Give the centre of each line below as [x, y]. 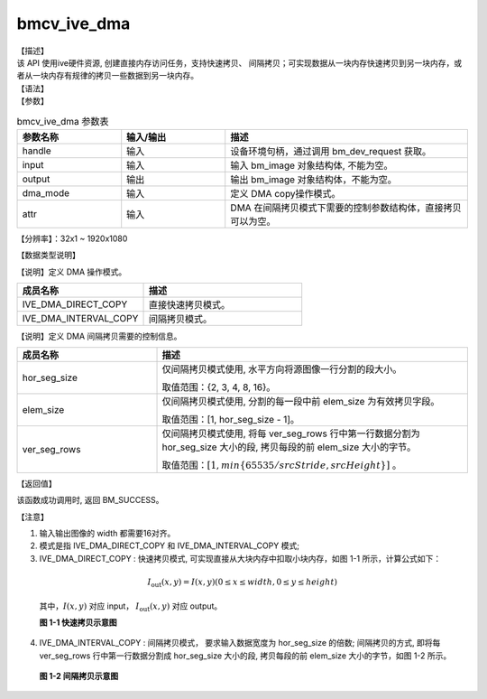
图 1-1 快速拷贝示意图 [78, 622]
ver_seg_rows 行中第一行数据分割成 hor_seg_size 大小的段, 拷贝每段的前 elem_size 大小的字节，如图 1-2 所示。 [245, 656]
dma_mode [46, 192]
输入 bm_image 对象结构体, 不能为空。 [312, 165]
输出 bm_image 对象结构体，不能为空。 [313, 179]
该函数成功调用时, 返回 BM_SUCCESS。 [90, 500]
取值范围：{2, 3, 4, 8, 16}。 [219, 387]
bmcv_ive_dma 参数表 [63, 121]
